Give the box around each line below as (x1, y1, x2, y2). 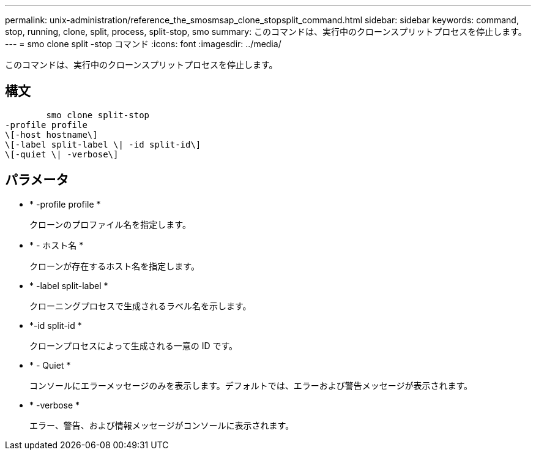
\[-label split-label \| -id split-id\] (5, 139, 201, 149)
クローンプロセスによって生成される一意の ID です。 (29, 340, 238, 351)
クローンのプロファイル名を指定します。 (29, 219, 191, 230)
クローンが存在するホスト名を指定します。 (29, 260, 199, 271)
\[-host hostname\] (5, 129, 98, 140)
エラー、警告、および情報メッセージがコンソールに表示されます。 (29, 419, 294, 431)
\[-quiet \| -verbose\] (5, 149, 119, 159)
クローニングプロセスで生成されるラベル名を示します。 (29, 300, 251, 311)
